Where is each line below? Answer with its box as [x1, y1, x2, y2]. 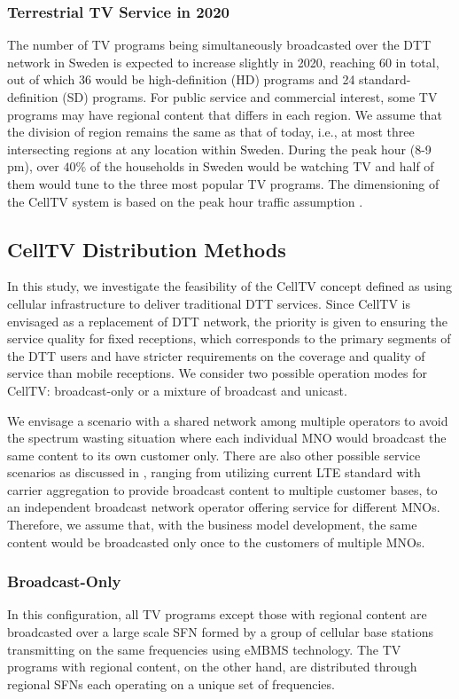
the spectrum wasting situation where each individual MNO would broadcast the [7, 428, 447, 447]
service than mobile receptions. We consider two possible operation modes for [7, 364, 427, 382]
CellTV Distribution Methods [7, 235, 286, 263]
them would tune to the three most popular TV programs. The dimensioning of [7, 174, 440, 192]
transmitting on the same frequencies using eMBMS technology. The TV [7, 640, 401, 658]
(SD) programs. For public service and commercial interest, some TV [62, 88, 438, 106]
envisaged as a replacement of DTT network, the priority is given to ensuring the [7, 311, 447, 330]
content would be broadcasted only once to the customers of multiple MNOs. [7, 532, 425, 551]
